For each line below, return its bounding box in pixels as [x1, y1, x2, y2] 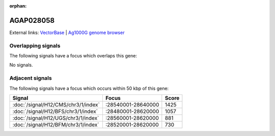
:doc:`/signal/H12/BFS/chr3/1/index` [12, 108, 98, 115]
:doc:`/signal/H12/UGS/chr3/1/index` [12, 114, 99, 121]
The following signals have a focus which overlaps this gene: [9, 53, 137, 59]
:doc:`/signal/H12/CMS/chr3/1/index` [12, 101, 100, 108]
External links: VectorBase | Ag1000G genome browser [9, 29, 125, 36]
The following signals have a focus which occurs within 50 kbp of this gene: [9, 85, 169, 91]
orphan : [9, 3, 27, 9]
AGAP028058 [9, 16, 55, 25]
